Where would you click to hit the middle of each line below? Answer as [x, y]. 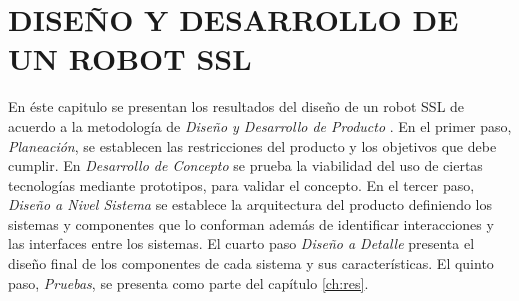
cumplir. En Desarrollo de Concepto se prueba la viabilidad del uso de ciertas [245, 165]
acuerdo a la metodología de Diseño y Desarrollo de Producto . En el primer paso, [260, 125]
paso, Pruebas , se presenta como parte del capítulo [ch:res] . [188, 282]
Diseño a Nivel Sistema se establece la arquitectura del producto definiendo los [250, 204]
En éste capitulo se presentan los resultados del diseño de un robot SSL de [236, 106]
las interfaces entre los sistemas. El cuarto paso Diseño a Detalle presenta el [241, 243]
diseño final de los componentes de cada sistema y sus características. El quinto [251, 263]
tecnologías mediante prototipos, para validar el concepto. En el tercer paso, [241, 184]
